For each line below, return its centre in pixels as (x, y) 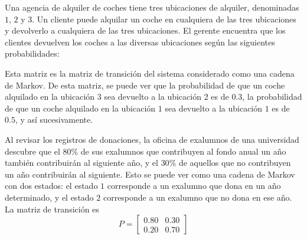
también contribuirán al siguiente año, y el (81, 163)
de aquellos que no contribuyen (235, 163)
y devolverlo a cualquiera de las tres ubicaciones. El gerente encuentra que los (145, 30)
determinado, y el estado (49, 197)
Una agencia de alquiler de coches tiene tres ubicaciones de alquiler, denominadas (152, 7)
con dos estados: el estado (51, 186)
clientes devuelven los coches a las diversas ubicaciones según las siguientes (140, 42)
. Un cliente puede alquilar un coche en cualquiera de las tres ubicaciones (164, 19)
